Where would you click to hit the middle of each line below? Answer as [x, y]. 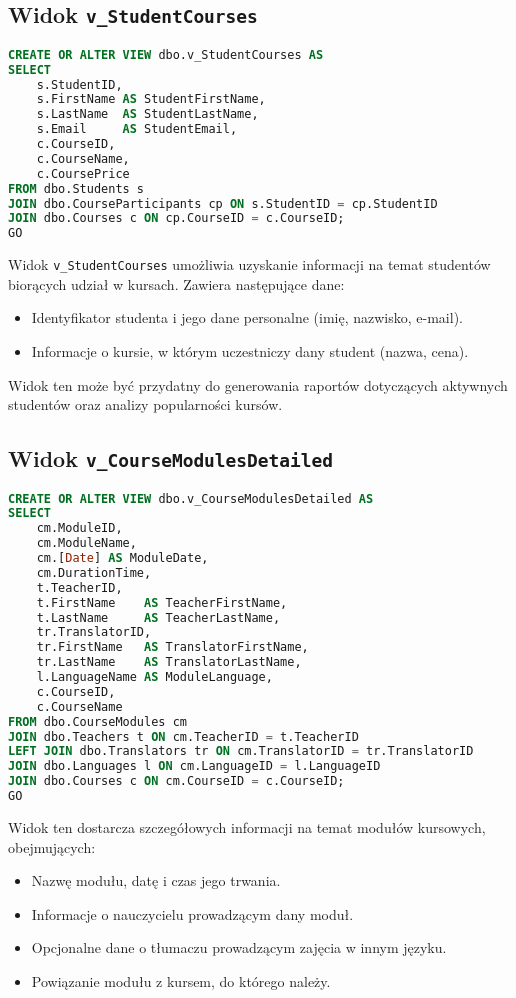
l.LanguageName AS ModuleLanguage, [154, 677]
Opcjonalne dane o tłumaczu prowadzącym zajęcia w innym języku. [239, 947]
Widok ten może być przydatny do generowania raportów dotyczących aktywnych [258, 384]
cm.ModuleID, [79, 528]
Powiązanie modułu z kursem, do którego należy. [181, 980]
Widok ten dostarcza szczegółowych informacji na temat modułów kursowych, [247, 826]
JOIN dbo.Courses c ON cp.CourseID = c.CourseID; [176, 218]
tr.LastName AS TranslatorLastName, [169, 662]
